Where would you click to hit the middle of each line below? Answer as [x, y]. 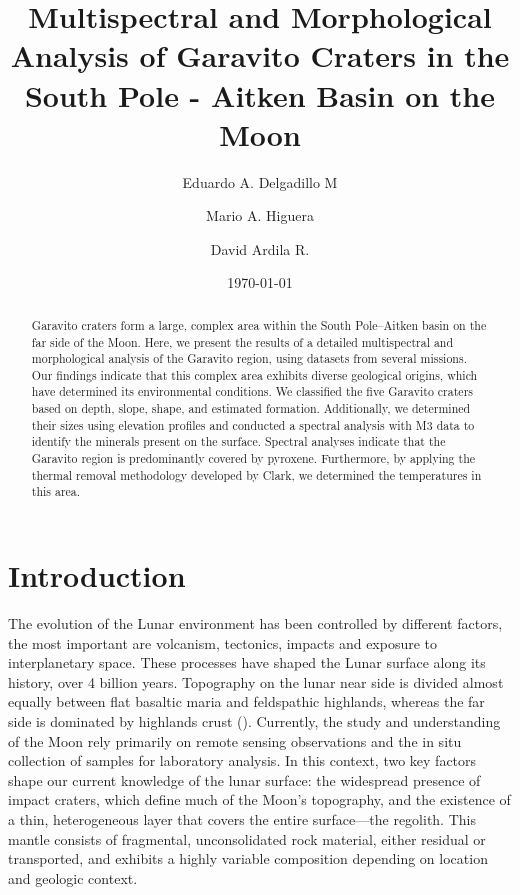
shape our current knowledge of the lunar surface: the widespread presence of [244, 779]
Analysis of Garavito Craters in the [260, 55]
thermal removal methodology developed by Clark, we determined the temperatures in [256, 474]
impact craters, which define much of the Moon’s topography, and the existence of [259, 799]
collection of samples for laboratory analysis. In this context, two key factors [242, 760]
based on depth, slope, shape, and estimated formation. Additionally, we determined [251, 408]
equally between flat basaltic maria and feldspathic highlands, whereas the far [246, 701]
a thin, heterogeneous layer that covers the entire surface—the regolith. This [242, 818]
